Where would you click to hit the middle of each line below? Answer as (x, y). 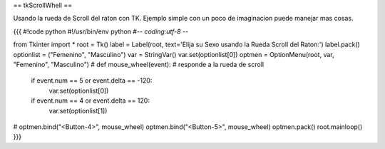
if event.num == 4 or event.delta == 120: (90, 101)
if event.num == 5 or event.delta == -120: (92, 81)
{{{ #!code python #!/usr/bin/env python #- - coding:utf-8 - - (101, 31)
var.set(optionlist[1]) (78, 111)
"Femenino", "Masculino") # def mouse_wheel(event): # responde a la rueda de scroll (138, 64)
